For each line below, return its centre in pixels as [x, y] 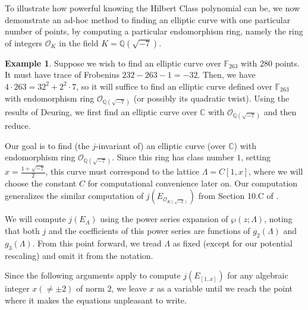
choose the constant [41, 183]
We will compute [35, 219]
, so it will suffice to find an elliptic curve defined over [174, 86]
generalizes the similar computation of [74, 196]
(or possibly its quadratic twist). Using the [211, 98]
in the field [79, 42]
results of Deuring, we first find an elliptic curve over [101, 111]
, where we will [276, 171]
